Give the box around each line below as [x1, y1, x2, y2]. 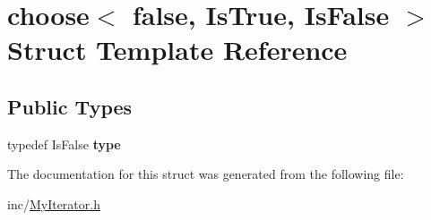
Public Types [7, 92, 133, 120]
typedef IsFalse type [7, 134, 121, 153]
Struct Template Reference [7, 31, 348, 68]
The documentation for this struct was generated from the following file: [7, 165, 404, 183]
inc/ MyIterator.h [7, 194, 100, 213]
